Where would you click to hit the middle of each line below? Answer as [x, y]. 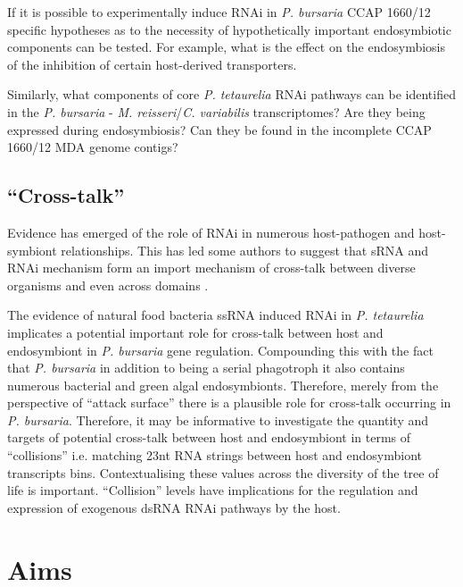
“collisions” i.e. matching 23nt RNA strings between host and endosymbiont [215, 455]
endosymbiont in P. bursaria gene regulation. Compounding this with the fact [220, 350]
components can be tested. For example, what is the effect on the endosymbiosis [227, 47]
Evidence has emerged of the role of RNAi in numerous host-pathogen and [211, 232]
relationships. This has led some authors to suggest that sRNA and [244, 250]
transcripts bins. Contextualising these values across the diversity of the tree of [223, 472]
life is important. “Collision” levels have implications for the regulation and [213, 490]
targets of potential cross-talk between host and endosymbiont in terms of [209, 437]
